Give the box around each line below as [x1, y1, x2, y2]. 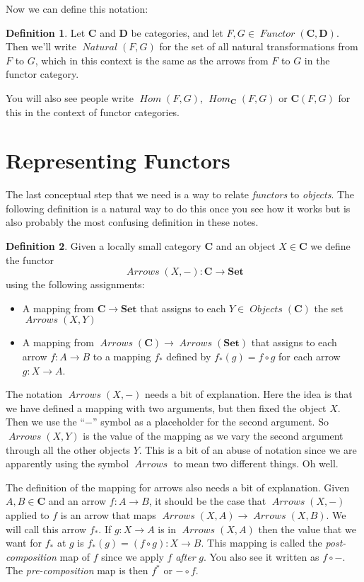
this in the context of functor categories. [6, 104, 180, 119]
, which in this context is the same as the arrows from [35, 52, 269, 67]
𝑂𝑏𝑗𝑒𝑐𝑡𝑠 [249, 304, 283, 314]
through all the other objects [6, 442, 130, 457]
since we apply [101, 549, 164, 564]
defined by [166, 349, 211, 364]
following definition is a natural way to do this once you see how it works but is [6, 200, 351, 215]
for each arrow [278, 349, 341, 364]
